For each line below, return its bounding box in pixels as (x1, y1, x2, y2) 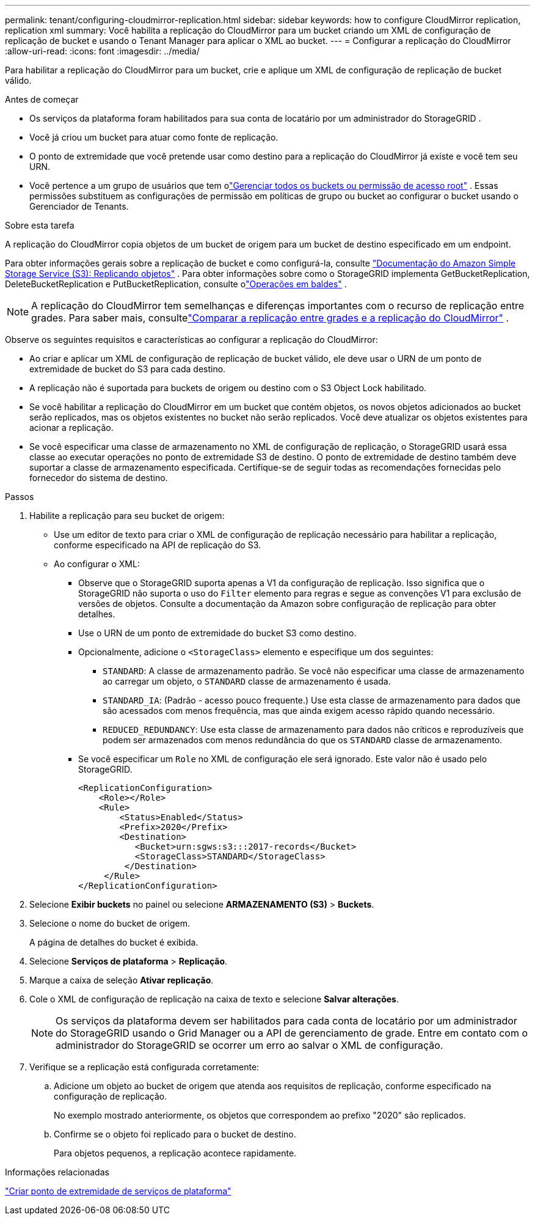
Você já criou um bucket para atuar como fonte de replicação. (29, 132, 278, 142)
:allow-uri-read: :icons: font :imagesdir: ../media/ (5, 46, 200, 56)
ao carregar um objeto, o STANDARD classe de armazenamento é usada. (103, 676, 391, 686)
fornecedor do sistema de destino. (29, 472, 168, 483)
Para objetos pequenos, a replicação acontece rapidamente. (54, 1148, 297, 1158)
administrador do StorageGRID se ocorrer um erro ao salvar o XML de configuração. (56, 1039, 443, 1051)
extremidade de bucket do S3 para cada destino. (29, 364, 226, 374)
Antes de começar (5, 94, 79, 105)
